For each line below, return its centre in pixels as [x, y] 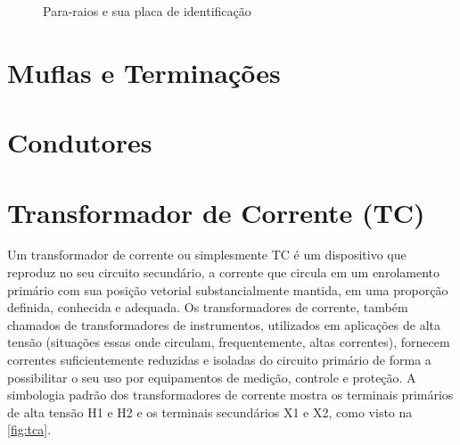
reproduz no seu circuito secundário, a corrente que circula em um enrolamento [223, 272]
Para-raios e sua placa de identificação [147, 11]
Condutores [80, 142]
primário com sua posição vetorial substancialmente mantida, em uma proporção [228, 289]
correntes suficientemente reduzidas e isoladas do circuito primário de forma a [219, 360]
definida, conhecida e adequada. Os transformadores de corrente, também [208, 307]
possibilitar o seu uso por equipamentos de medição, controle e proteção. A [212, 377]
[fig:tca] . [29, 429]
